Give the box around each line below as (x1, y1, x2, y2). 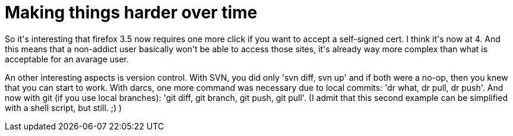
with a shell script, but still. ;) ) (5, 102, 122, 113)
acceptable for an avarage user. (5, 53, 129, 64)
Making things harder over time (5, 2, 258, 23)
